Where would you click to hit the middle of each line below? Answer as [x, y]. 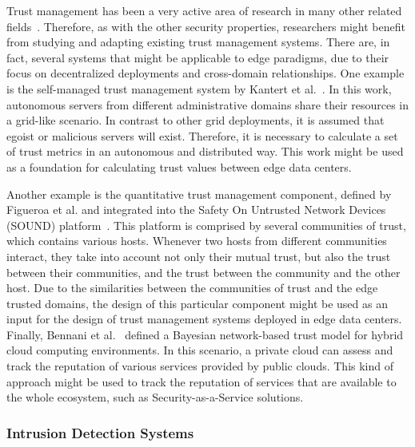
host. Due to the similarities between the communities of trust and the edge [192, 288]
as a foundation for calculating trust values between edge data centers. [179, 166]
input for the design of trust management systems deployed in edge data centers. [204, 319]
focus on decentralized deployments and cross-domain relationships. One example [206, 73]
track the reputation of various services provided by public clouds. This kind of [200, 366]
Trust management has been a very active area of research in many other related [204, 10]
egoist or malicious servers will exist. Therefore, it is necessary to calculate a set [202, 135]
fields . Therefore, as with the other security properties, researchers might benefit [206, 26]
